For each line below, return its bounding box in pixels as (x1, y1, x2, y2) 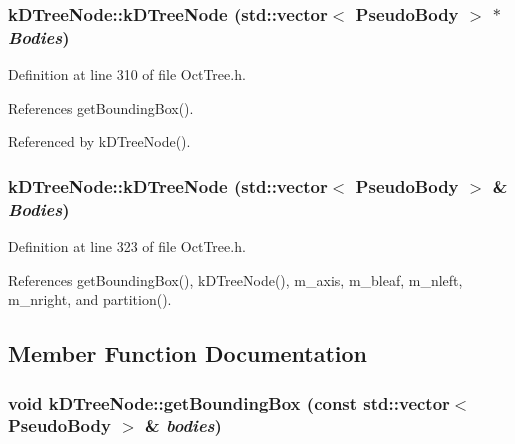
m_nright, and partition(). (8, 289, 172, 310)
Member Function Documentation (8, 338, 368, 369)
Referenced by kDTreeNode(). (8, 131, 191, 152)
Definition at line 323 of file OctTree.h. (8, 236, 246, 257)
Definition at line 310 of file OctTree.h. (8, 64, 246, 85)
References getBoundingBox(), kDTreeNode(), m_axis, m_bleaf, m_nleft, (8, 269, 463, 290)
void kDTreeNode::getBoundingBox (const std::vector (8, 390, 450, 415)
